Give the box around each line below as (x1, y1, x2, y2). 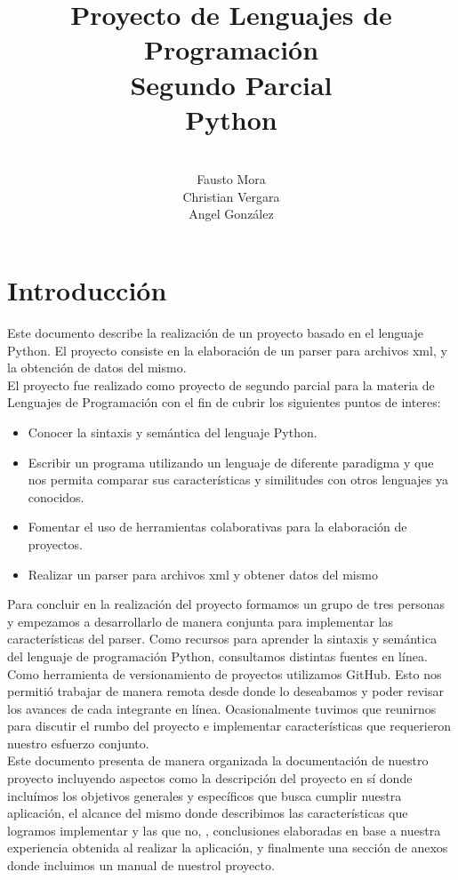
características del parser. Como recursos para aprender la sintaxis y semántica (7, 629, 438, 648)
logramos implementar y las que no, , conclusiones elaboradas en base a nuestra (7, 820, 441, 839)
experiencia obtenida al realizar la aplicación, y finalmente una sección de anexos (7, 838, 448, 857)
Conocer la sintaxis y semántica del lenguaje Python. (28, 422, 317, 441)
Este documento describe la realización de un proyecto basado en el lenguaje (7, 324, 423, 341)
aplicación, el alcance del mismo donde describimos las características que (7, 804, 408, 822)
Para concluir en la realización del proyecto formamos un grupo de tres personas (7, 595, 445, 613)
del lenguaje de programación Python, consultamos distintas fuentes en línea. (7, 646, 428, 665)
